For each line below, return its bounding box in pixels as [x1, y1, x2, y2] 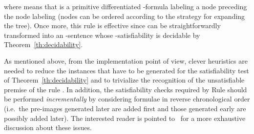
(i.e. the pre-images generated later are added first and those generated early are [4, 103, 246, 113]
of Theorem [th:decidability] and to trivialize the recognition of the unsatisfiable [4, 75, 245, 85]
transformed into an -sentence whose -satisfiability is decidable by [4, 30, 200, 40]
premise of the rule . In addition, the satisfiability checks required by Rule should [4, 84, 247, 94]
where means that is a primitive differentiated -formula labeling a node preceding [4, 1, 247, 11]
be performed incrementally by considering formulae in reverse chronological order [4, 94, 250, 104]
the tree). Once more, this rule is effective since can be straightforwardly [4, 20, 221, 31]
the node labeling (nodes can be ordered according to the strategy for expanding [4, 11, 245, 21]
